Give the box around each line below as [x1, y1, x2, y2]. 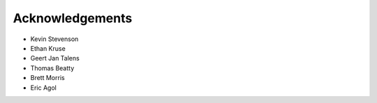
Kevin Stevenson [30, 35, 79, 43]
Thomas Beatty [30, 63, 75, 72]
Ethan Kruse [30, 44, 66, 52]
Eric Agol [30, 84, 57, 92]
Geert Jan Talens [30, 54, 80, 63]
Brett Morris [30, 74, 66, 82]
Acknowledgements [13, 10, 133, 26]
